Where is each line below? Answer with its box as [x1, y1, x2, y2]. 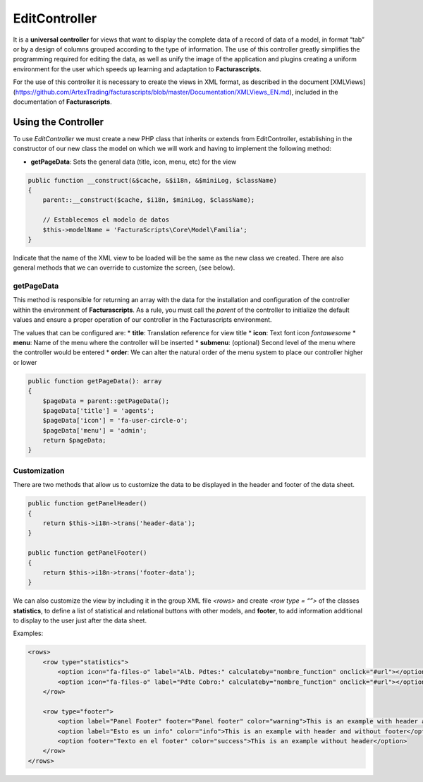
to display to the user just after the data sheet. [13, 616, 147, 625]
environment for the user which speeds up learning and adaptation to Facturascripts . [13, 64, 262, 73]
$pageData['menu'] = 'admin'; [42, 426, 147, 434]
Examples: [13, 629, 44, 638]
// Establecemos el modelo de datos [42, 216, 169, 224]
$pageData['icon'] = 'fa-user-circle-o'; [42, 416, 188, 425]
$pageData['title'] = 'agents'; [42, 407, 155, 414]
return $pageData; [42, 436, 106, 445]
